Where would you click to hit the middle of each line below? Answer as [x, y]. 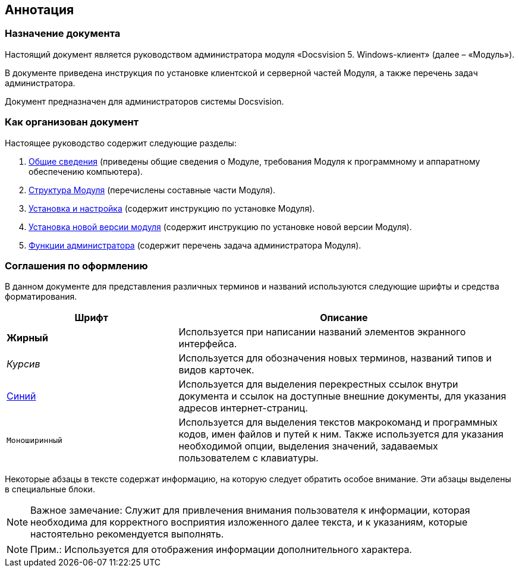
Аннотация [40, 10]
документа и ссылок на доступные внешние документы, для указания [342, 396]
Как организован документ [72, 122]
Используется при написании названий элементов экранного [322, 332]
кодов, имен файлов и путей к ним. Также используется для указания [341, 434]
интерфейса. [208, 344]
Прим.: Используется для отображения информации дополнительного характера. [221, 550]
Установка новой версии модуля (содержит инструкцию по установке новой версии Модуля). [220, 227]
